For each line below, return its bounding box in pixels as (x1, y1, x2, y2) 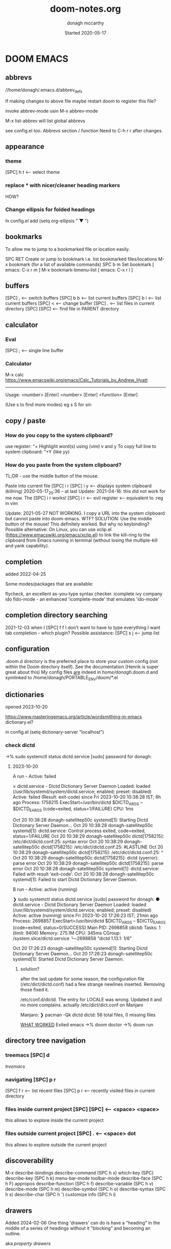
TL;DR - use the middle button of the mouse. (5, 473, 99, 479)
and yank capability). (5, 543, 49, 549)
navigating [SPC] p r (5, 1076, 56, 1083)
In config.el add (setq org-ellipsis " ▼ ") (5, 218, 89, 224)
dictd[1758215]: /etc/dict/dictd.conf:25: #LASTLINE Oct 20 (41, 844, 163, 850)
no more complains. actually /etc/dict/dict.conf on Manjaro (20, 1002, 144, 1008)
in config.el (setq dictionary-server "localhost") (5, 729, 104, 735)
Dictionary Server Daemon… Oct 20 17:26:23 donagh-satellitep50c (12, 950, 153, 956)
